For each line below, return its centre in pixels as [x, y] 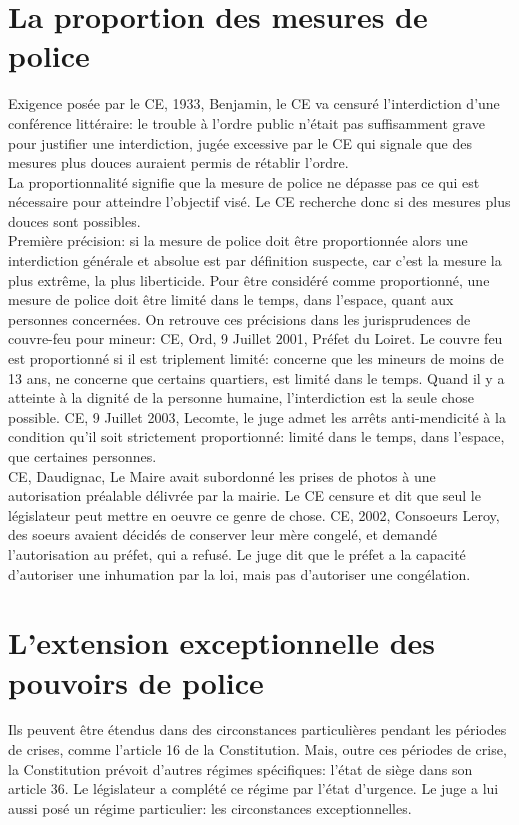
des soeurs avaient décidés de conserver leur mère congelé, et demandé [223, 534]
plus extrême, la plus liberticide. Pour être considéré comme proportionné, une [249, 279]
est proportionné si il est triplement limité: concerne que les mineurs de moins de [256, 358]
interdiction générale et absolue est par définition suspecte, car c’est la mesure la [255, 260]
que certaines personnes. [82, 456]
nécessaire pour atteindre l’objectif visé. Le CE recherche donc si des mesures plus [259, 201]
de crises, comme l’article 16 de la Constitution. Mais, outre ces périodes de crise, [257, 749]
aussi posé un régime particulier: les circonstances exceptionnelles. [210, 807]
